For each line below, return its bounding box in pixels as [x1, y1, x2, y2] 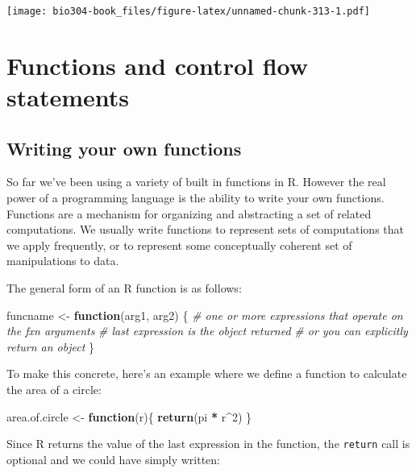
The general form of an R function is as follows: [6, 279, 242, 296]
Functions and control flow [6, 48, 309, 81]
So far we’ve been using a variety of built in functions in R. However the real [6, 173, 386, 190]
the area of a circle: [6, 380, 102, 397]
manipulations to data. [6, 252, 119, 269]
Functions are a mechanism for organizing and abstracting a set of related [6, 205, 372, 222]
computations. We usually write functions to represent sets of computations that [6, 221, 404, 238]
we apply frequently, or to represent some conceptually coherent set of [6, 236, 352, 253]
